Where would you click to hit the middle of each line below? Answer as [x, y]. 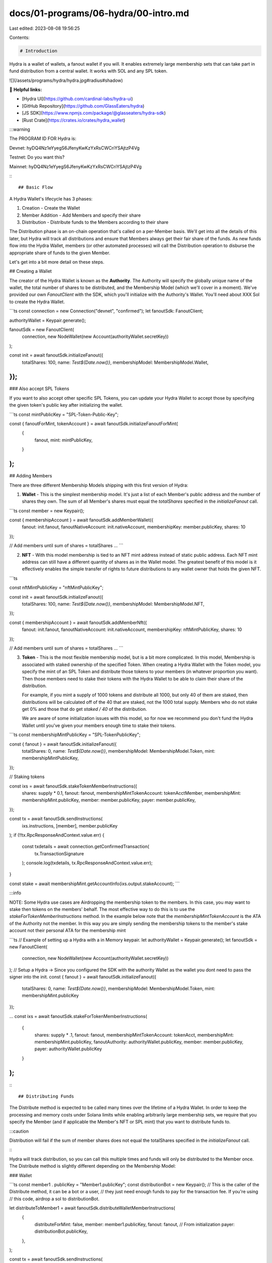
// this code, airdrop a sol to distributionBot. [54, 1199]
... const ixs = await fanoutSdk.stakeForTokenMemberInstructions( [78, 1016]
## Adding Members [31, 476]
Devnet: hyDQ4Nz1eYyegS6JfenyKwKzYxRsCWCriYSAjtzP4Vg [75, 148]
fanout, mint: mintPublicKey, [63, 440]
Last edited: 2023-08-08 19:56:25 [45, 28]
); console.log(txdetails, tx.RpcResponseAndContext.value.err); [87, 863]
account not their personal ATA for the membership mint [67, 931]
